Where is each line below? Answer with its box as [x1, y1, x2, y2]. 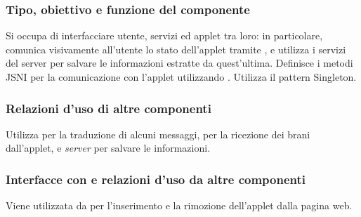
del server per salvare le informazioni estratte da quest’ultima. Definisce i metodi [6, 55, 353, 70]
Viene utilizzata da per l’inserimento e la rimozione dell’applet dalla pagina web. [6, 198, 353, 213]
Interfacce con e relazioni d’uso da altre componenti [6, 170, 306, 188]
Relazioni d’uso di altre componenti [6, 99, 211, 117]
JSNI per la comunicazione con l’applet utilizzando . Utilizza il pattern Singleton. [6, 70, 357, 84]
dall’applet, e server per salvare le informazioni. [6, 140, 211, 155]
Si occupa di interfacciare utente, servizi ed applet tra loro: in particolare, [6, 28, 323, 43]
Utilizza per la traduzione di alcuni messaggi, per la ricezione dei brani [6, 126, 310, 141]
